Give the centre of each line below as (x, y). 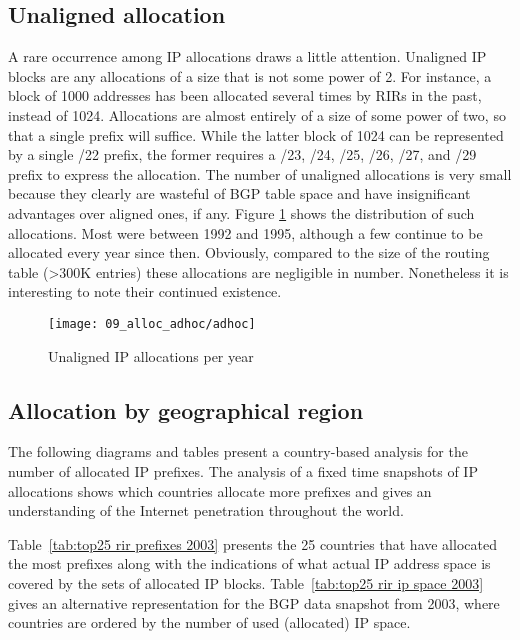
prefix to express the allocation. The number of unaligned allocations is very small (260, 173)
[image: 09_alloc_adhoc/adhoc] (152, 323)
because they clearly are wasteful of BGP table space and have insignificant (239, 193)
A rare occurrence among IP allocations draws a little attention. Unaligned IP (247, 56)
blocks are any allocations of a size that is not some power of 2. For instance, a (250, 75)
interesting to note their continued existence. (145, 291)
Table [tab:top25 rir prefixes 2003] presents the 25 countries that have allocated (252, 543)
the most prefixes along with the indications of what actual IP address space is (249, 563)
